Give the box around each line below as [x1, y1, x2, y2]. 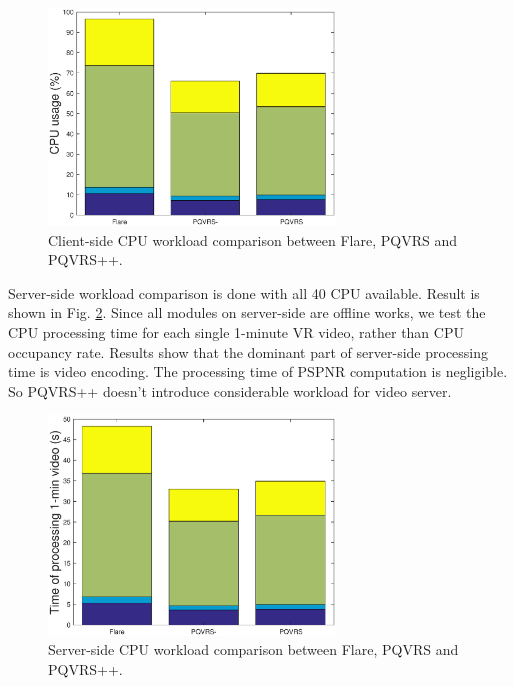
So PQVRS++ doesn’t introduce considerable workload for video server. [8, 380, 452, 401]
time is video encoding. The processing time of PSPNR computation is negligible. [8, 361, 508, 382]
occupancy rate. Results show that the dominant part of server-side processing [8, 341, 489, 362]
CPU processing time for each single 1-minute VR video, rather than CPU [8, 321, 464, 342]
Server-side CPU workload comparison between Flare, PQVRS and [48, 639, 459, 660]
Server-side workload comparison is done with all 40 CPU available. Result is [8, 282, 480, 303]
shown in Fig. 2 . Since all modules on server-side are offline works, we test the [8, 302, 486, 323]
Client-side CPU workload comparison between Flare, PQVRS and [48, 229, 457, 250]
